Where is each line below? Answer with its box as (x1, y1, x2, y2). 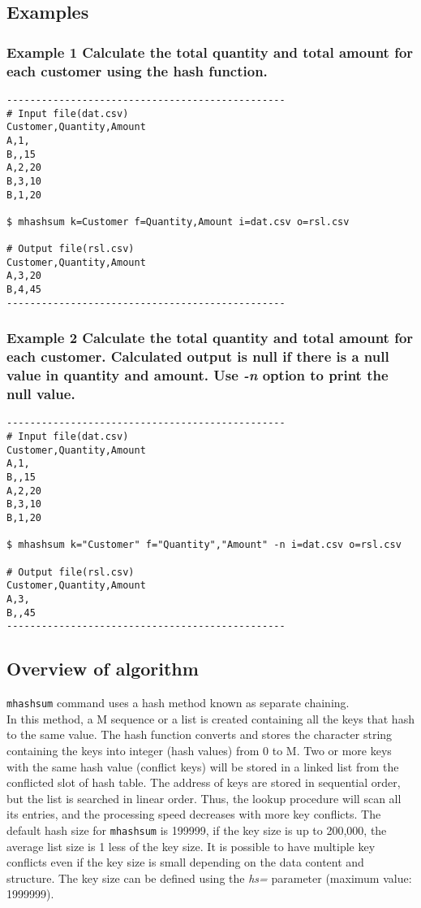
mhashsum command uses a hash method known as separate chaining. (6, 694, 350, 711)
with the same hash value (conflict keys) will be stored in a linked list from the (6, 758, 399, 775)
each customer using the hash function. (6, 60, 268, 80)
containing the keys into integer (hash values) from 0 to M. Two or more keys (6, 741, 392, 758)
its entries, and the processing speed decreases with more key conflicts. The (6, 806, 381, 823)
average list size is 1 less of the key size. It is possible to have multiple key (6, 837, 376, 854)
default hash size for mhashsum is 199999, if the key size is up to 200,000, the (6, 821, 387, 838)
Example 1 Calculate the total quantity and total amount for (6, 41, 414, 62)
